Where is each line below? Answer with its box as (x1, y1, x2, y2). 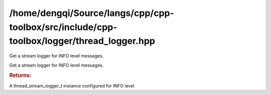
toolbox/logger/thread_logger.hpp (9, 35, 156, 47)
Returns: (9, 72, 32, 79)
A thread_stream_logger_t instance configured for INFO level (9, 82, 134, 88)
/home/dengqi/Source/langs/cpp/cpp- (9, 7, 174, 18)
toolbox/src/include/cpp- (9, 21, 117, 32)
